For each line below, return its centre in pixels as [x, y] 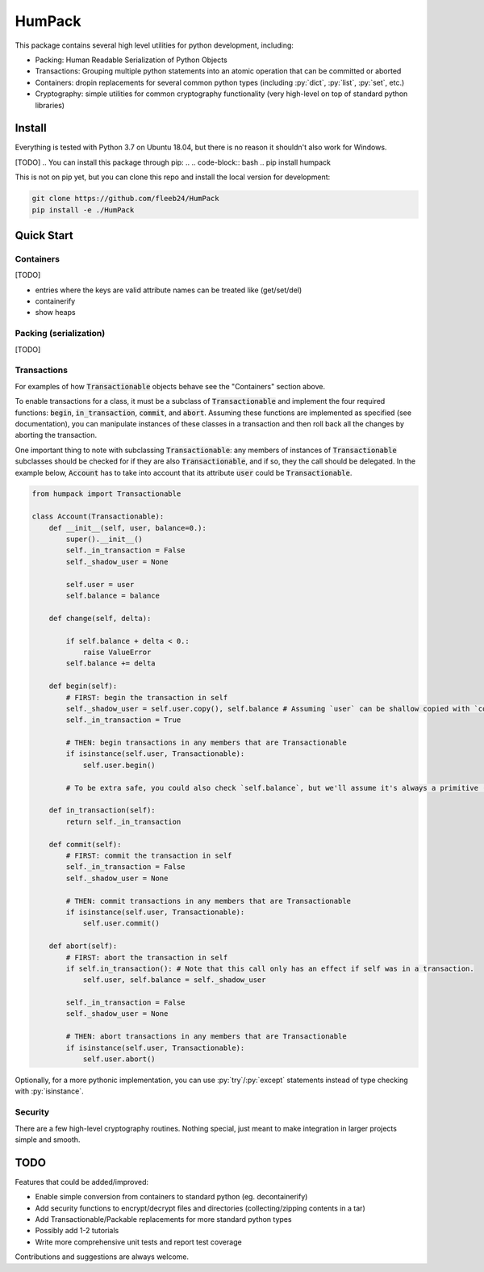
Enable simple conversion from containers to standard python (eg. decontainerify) [171, 1197]
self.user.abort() [119, 1059]
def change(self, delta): [100, 618]
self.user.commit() [121, 924]
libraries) [50, 105]
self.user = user [100, 584]
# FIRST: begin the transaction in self [147, 697]
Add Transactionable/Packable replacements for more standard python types [163, 1219]
